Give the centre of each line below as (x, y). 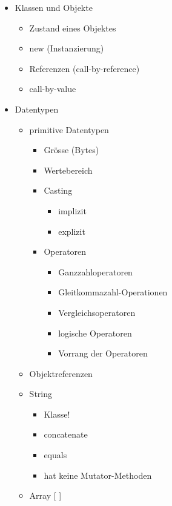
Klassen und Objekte (54, 7)
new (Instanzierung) (67, 48)
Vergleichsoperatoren (97, 312)
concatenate (66, 434)
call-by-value (53, 89)
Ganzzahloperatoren (95, 271)
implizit (72, 210)
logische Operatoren (95, 333)
